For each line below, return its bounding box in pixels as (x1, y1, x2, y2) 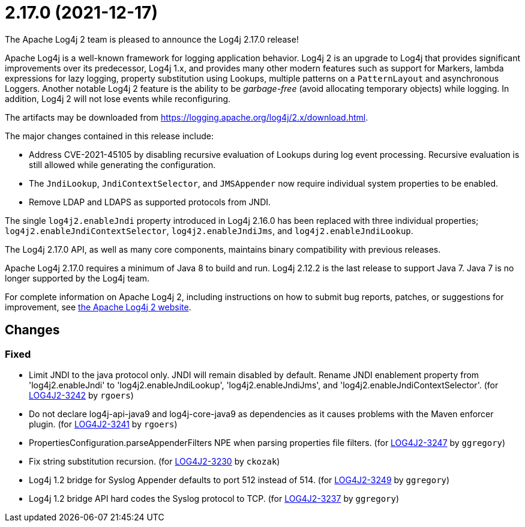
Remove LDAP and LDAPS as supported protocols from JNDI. (29, 196, 271, 207)
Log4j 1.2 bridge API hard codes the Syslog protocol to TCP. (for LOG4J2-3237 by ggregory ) (29, 493, 400, 504)
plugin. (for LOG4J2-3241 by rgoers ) (29, 418, 178, 429)
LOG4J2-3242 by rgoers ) (29, 390, 134, 400)
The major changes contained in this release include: (5, 130, 214, 141)
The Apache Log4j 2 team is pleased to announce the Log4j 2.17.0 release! (5, 34, 299, 44)
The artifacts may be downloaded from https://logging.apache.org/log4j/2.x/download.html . (5, 112, 368, 122)
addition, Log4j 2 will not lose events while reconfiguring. (5, 93, 231, 104)
